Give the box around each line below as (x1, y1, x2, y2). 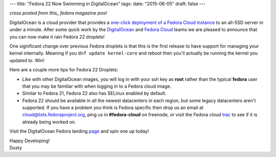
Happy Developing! (9, 138, 50, 144)
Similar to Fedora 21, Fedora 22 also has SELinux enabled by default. (22, 90, 167, 96)
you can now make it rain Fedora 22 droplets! (9, 34, 105, 40)
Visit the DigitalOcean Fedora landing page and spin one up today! (9, 128, 149, 135)
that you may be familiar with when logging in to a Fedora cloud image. (22, 83, 172, 89)
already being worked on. (22, 119, 76, 125)
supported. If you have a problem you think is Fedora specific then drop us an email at (22, 104, 204, 111)
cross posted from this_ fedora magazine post (9, 10, 107, 16)
